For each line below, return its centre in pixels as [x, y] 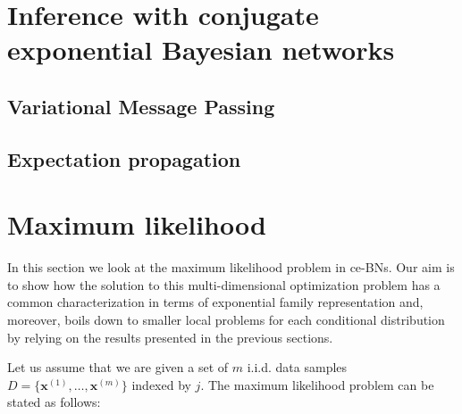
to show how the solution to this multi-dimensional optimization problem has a [224, 284]
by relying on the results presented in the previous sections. [170, 337]
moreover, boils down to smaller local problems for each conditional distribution [226, 320]
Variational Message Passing [141, 106]
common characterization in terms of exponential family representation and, [215, 302]
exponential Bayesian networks [201, 50]
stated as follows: [54, 402]
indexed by [161, 384]
